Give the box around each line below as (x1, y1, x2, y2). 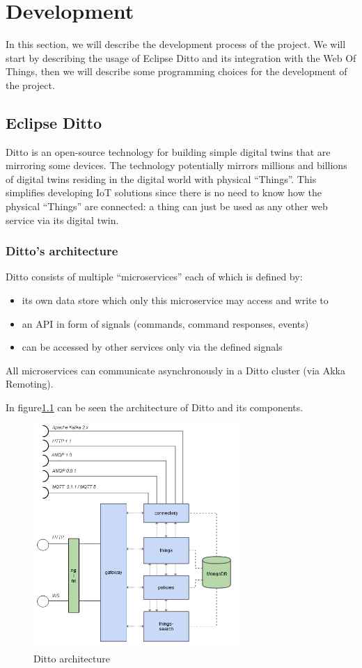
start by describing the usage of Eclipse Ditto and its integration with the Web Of (6, 50, 356, 65)
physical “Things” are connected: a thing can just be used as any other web (6, 199, 328, 214)
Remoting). (6, 376, 54, 391)
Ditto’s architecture (6, 242, 118, 260)
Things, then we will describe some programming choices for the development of (6, 64, 347, 79)
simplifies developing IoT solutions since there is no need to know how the (6, 185, 322, 200)
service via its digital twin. (6, 212, 119, 227)
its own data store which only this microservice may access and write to (22, 293, 329, 308)
